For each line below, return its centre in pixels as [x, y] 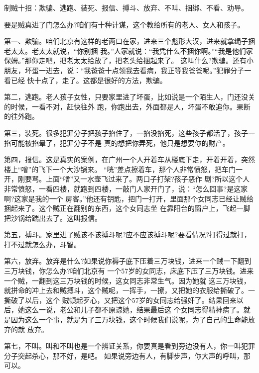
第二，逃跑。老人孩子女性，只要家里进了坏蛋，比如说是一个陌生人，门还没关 [129, 97]
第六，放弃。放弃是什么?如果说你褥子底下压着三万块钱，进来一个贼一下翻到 [128, 261]
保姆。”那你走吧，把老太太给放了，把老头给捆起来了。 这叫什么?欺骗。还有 [125, 60]
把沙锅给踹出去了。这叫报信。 [53, 218]
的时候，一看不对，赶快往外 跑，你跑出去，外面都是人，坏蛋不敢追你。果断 [127, 106]
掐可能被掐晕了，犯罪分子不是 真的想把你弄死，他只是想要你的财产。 [117, 142]
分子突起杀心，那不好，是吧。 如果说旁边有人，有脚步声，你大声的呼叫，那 [127, 355]
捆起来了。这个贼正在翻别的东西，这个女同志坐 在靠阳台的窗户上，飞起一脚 [127, 208]
